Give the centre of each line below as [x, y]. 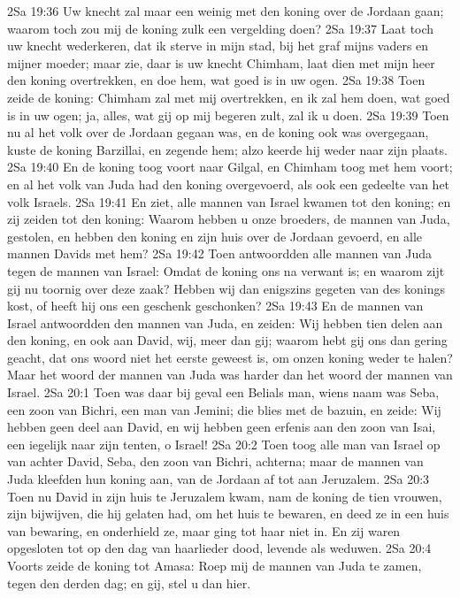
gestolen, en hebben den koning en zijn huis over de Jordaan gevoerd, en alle [215, 236]
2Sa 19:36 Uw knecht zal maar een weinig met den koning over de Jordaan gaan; [226, 11]
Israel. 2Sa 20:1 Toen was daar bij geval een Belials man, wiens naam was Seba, [223, 392]
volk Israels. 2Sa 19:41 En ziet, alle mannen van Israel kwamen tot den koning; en [229, 201]
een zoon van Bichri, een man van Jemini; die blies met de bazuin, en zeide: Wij [224, 409]
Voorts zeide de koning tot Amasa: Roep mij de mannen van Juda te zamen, [215, 565]
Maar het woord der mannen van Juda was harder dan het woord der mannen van [230, 375]
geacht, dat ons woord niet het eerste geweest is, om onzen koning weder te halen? [230, 357]
